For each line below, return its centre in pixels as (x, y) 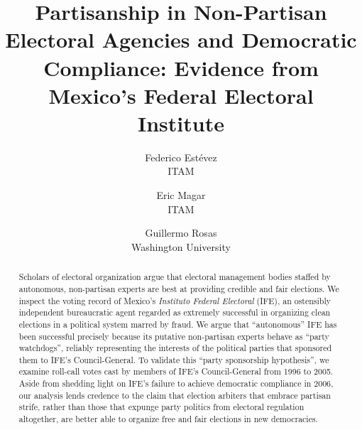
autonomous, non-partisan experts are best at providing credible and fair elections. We (179, 288)
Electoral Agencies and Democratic (181, 39)
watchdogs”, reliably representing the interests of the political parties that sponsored (175, 348)
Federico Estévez (181, 157)
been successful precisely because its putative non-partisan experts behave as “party (174, 336)
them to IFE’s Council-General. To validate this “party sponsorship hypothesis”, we (174, 359)
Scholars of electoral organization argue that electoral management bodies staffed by (175, 277)
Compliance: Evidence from (181, 67)
